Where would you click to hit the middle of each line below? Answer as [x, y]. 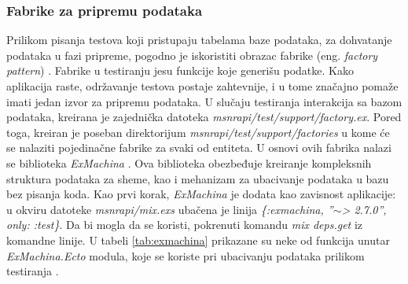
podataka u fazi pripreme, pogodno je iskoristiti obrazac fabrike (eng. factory [192, 55]
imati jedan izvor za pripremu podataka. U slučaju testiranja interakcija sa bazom [204, 101]
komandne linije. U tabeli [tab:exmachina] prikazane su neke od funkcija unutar [198, 240]
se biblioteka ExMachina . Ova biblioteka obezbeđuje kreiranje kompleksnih [189, 162]
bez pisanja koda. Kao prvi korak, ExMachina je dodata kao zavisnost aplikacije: [201, 194]
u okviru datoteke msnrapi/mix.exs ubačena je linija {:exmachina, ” [170, 209]
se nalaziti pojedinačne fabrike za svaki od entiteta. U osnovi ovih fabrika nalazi [199, 148]
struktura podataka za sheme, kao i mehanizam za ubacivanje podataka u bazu [198, 178]
